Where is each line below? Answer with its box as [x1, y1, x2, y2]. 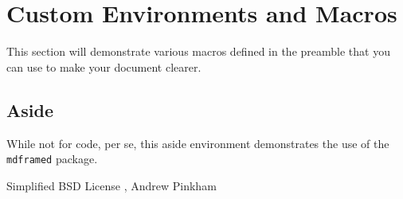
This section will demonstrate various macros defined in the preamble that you [6, 43, 390, 60]
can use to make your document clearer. [6, 58, 201, 75]
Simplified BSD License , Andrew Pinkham [6, 177, 217, 193]
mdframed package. [6, 150, 98, 167]
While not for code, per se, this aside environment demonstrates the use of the [6, 135, 389, 151]
